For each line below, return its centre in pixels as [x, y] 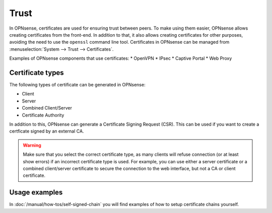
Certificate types [37, 73]
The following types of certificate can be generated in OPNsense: [77, 85]
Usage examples [36, 193]
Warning [32, 145]
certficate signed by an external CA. [47, 131]
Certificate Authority [43, 115]
